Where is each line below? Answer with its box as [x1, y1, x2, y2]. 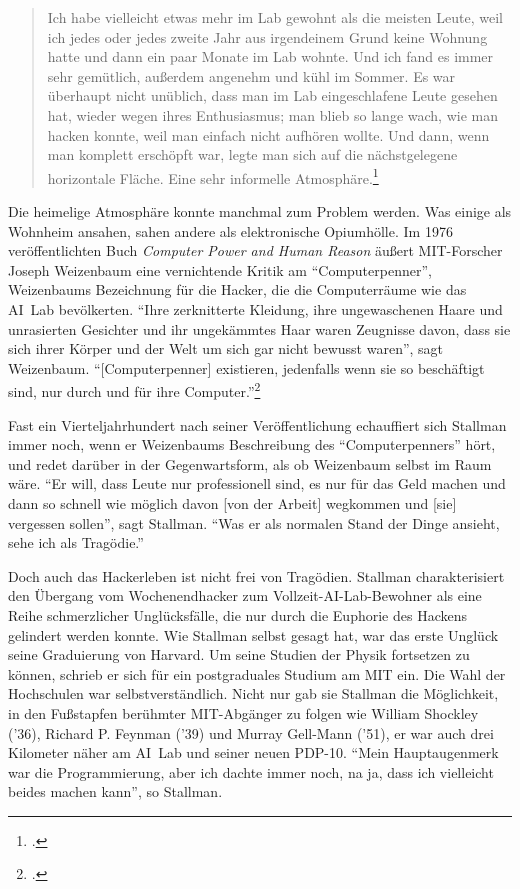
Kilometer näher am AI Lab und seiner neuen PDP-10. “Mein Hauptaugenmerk [8, 742, 499, 763]
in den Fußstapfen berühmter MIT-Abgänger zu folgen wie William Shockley [8, 702, 479, 723]
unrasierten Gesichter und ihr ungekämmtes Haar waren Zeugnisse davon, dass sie [8, 318, 511, 339]
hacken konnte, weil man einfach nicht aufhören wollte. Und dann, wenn [47, 124, 490, 145]
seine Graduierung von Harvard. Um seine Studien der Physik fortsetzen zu [8, 644, 470, 665]
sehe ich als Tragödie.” [8, 532, 144, 553]
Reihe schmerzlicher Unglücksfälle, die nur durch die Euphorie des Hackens [8, 604, 467, 625]
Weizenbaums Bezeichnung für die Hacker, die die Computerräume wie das [8, 279, 467, 300]
